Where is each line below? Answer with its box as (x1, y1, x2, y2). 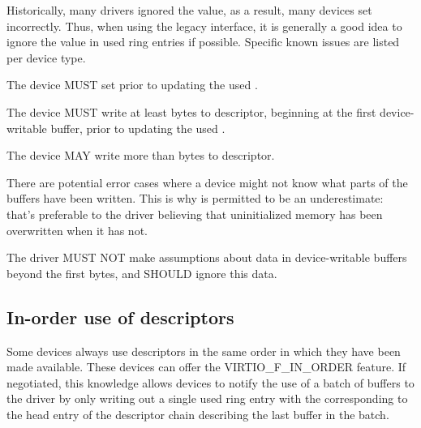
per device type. (6, 49, 86, 66)
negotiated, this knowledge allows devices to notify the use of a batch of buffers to (6, 374, 415, 391)
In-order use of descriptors (6, 304, 234, 329)
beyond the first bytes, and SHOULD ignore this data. (6, 264, 277, 281)
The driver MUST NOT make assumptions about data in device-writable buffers (6, 249, 407, 266)
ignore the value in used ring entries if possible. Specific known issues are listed (6, 33, 400, 50)
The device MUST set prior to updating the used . (6, 76, 258, 93)
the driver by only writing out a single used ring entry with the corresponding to (6, 390, 408, 407)
